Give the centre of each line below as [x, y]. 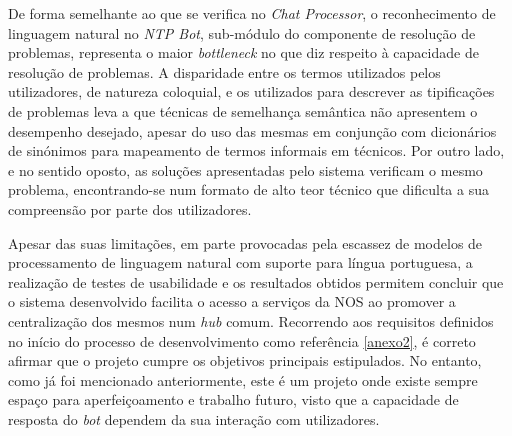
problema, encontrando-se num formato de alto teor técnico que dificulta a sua [248, 189]
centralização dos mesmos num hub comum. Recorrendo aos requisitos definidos [251, 320]
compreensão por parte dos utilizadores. [130, 208]
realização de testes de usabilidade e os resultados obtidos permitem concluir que [256, 281]
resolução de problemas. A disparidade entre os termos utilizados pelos [224, 71]
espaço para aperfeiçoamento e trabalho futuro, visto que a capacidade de [233, 399]
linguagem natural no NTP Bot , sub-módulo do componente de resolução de [242, 32]
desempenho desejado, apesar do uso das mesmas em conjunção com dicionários [252, 130]
